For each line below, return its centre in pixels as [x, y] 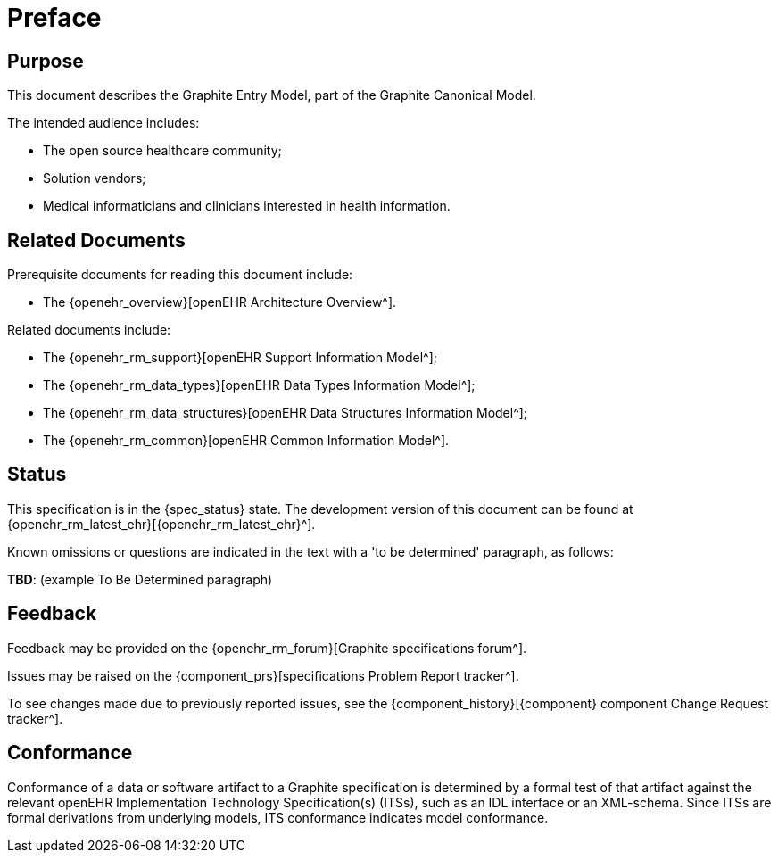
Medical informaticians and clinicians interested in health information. [247, 206]
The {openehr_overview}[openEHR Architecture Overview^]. [220, 302]
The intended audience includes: [103, 123]
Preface [54, 18]
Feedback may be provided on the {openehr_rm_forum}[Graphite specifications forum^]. [267, 648]
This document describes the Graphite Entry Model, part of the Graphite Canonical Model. [272, 95]
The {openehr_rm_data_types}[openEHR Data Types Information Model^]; [259, 385]
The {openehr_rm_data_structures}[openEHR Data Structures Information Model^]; [286, 413]
